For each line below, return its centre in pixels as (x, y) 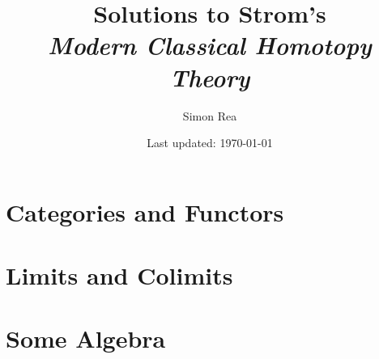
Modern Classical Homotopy (210, 45)
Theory (210, 77)
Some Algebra (86, 338)
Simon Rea (210, 115)
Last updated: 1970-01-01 (210, 143)
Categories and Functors (145, 211)
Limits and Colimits (119, 275)
